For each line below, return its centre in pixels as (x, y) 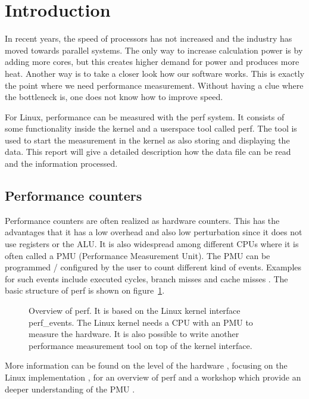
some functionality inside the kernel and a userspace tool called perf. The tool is (151, 128)
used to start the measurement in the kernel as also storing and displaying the (147, 140)
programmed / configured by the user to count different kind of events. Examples (153, 267)
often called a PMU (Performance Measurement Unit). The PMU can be (138, 255)
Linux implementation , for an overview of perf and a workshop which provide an (153, 377)
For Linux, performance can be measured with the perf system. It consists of (145, 116)
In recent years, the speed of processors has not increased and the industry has (149, 38)
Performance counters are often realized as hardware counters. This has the (142, 220)
